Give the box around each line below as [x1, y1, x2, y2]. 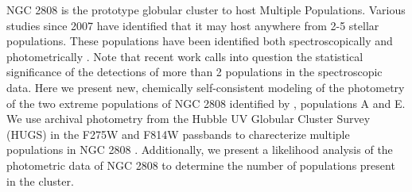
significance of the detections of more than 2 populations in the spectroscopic [6, 63, 383, 80]
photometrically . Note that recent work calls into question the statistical [6, 48, 363, 64]
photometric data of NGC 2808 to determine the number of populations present [6, 156, 395, 173]
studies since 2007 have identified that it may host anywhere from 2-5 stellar [6, 17, 379, 33]
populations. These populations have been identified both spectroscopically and [6, 33, 393, 49]
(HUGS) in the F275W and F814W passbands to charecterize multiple [6, 125, 350, 142]
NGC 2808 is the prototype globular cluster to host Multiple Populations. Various [6, 2, 406, 17]
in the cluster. [6, 172, 74, 189]
